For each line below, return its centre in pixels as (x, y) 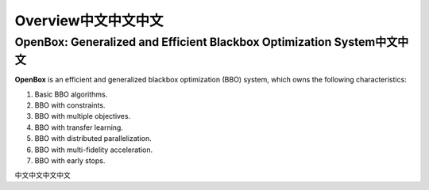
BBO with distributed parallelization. (93, 139)
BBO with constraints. (70, 105)
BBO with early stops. (70, 160)
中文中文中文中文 (43, 175)
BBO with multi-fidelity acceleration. (94, 150)
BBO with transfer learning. (79, 127)
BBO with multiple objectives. (83, 116)
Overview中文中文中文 (89, 21)
